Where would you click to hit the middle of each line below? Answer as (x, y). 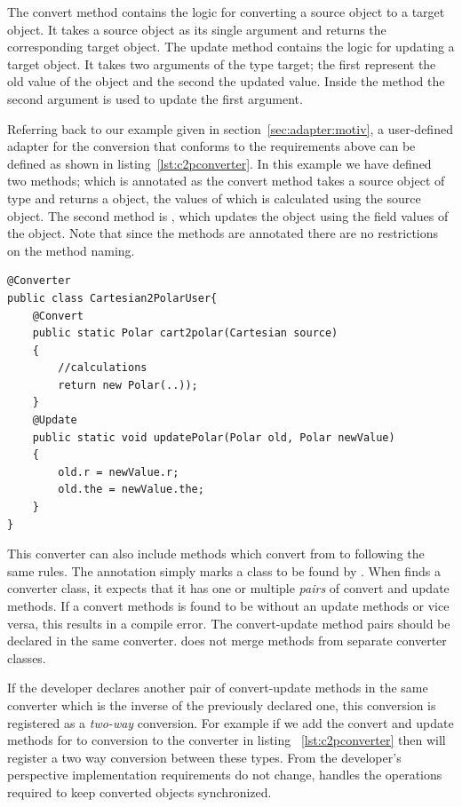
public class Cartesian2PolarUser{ (112, 298)
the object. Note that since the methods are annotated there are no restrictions (223, 233)
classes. (27, 657)
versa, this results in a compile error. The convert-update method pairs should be (229, 623)
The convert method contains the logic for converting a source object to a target (226, 12)
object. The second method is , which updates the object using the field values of (228, 215)
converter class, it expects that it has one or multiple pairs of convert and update (228, 588)
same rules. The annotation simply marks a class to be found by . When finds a (224, 570)
